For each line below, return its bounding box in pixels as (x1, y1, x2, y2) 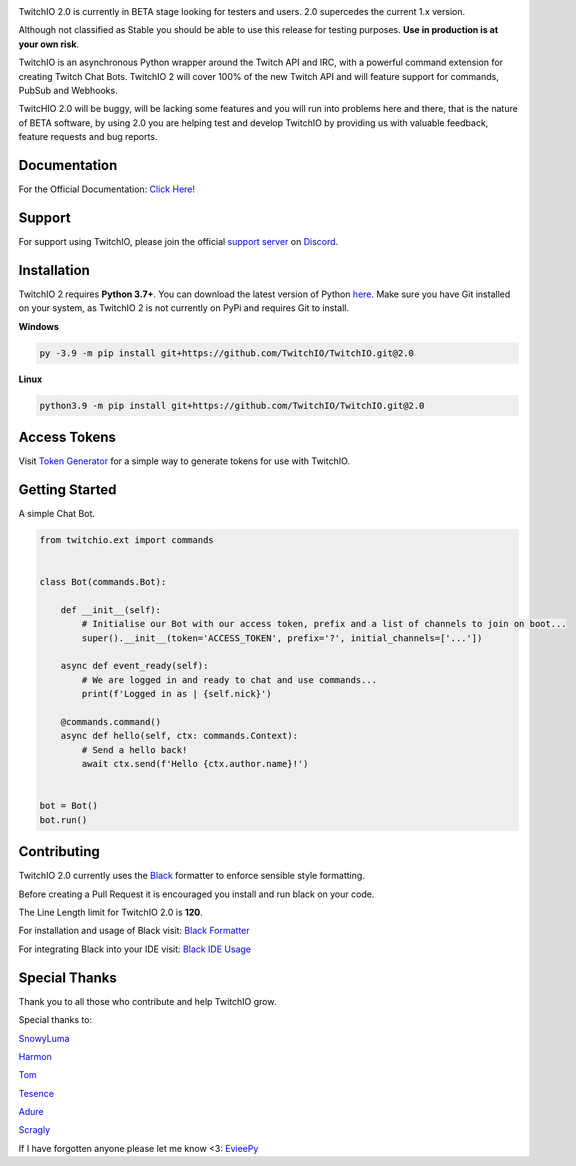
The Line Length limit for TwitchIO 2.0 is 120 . (18, 906, 204, 919)
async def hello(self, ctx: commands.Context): (60, 730, 299, 742)
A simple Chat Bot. (18, 507, 95, 519)
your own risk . (18, 38, 80, 50)
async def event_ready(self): (60, 660, 209, 672)
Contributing (18, 843, 100, 860)
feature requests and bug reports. (18, 131, 158, 143)
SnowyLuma (18, 1032, 70, 1044)
